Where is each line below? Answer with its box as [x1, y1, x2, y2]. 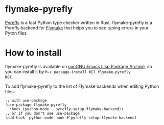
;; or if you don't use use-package [5, 111, 80, 116]
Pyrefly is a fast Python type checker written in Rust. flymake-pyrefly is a [5, 20, 153, 25]
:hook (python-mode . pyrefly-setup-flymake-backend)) [9, 106, 124, 111]
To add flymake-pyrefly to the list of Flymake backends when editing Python [5, 83, 159, 89]
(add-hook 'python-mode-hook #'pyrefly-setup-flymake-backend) [5, 115, 137, 120]
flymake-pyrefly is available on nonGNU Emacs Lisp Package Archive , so [5, 63, 153, 69]
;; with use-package [5, 98, 47, 103]
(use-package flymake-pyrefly [5, 102, 67, 107]
